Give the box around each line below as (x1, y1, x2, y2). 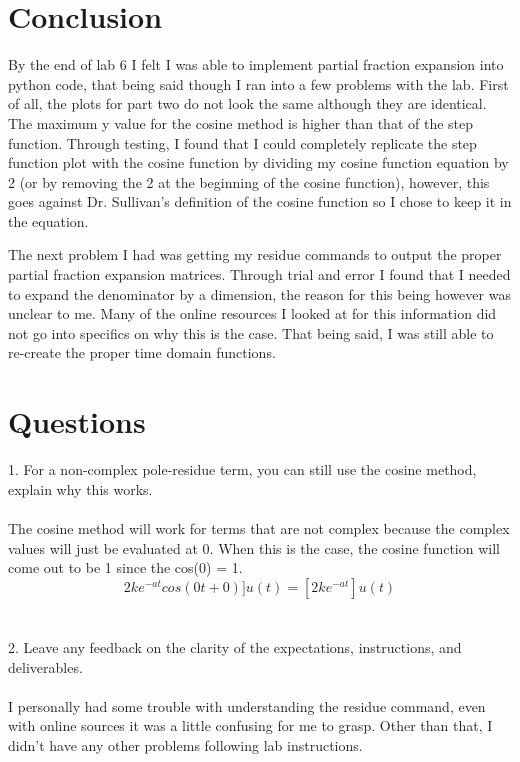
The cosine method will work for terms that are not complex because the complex (8, 517, 510, 538)
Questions (8, 401, 146, 442)
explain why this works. (8, 478, 153, 499)
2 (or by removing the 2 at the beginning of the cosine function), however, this (8, 171, 490, 192)
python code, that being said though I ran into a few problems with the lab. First (8, 73, 509, 94)
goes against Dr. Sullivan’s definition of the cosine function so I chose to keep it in (8, 191, 512, 212)
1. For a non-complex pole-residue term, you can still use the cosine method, (8, 459, 477, 480)
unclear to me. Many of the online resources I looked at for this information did (8, 303, 497, 324)
